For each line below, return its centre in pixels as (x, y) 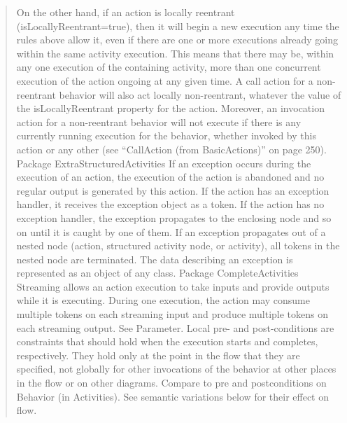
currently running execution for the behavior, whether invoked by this (166, 136)
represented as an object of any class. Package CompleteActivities (157, 273)
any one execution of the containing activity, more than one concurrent (169, 67)
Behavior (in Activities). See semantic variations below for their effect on (173, 396)
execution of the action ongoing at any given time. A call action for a (165, 80)
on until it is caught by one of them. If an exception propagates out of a (171, 231)
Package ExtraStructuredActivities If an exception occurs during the (164, 163)
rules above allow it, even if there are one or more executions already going (177, 40)
